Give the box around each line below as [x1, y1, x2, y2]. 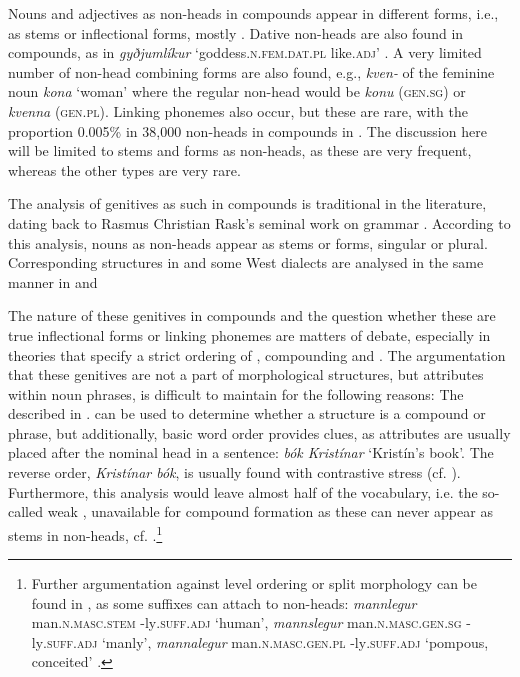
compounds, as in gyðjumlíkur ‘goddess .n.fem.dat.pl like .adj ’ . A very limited [8, 42, 482, 63]
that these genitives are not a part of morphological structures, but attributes [8, 364, 484, 385]
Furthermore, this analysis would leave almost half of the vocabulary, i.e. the [8, 481, 478, 502]
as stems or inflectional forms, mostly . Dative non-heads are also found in [8, 22, 464, 43]
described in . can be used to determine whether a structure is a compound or [8, 403, 486, 424]
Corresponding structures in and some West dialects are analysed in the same [8, 252, 484, 273]
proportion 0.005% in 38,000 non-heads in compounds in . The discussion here [8, 120, 487, 141]
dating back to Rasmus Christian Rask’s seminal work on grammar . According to [8, 212, 511, 233]
